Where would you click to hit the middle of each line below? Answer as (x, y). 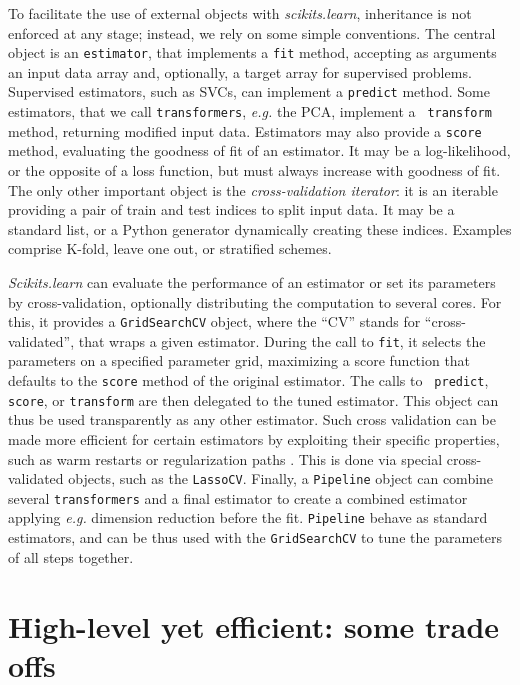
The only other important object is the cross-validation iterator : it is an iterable (253, 189)
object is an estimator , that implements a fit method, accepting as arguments (252, 52)
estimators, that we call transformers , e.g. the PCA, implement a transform (250, 111)
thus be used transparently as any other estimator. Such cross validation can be (252, 419)
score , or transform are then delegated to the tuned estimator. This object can (253, 399)
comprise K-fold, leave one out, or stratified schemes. (170, 248)
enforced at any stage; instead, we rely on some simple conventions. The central (252, 32)
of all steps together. (71, 556)
